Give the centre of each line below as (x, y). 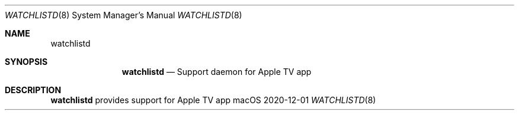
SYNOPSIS (26, 62)
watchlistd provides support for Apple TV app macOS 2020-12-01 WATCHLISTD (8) (213, 100)
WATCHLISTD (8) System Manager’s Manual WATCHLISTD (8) (124, 15)
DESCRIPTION (33, 90)
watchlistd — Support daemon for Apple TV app (217, 72)
